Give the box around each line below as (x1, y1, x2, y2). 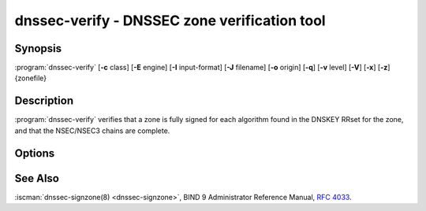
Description (14, 94, 74, 108)
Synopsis (14, 42, 62, 55)
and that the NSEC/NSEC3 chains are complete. (14, 126, 170, 135)
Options (14, 146, 55, 160)
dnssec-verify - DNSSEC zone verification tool (14, 12, 327, 29)
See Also (14, 172, 59, 185)
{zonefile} (14, 73, 47, 83)
